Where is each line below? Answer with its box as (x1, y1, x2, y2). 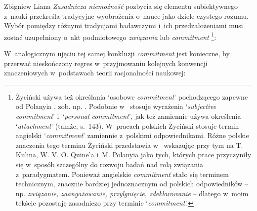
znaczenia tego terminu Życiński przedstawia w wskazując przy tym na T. (15, 140, 243, 150)
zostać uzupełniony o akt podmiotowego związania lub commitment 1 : (4, 30, 216, 42)
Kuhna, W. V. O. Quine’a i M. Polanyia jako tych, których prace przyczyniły (15, 149, 252, 160)
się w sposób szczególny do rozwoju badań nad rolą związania (15, 159, 203, 169)
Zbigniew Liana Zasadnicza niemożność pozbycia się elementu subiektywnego (4, 1, 238, 11)
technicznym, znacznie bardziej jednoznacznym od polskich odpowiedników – (15, 178, 249, 189)
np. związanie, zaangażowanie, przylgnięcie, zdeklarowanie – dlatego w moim (15, 188, 249, 198)
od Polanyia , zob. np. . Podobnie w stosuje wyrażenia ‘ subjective (15, 101, 216, 111)
